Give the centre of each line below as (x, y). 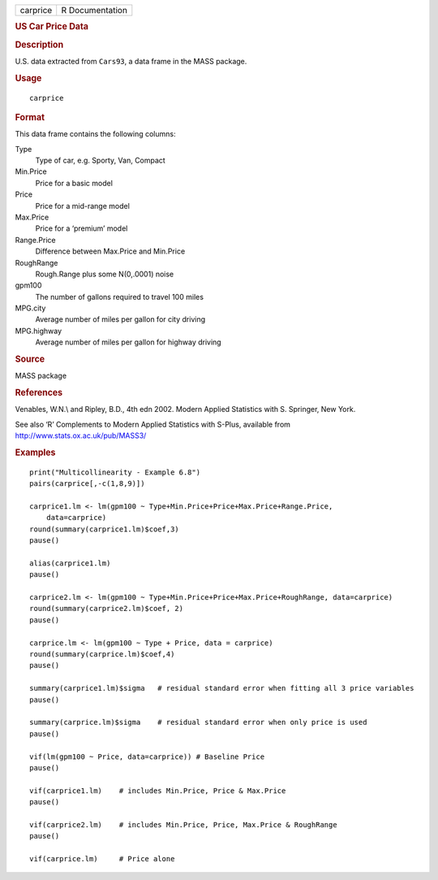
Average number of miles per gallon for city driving (120, 319)
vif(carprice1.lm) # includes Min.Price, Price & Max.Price (158, 791)
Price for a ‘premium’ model (82, 228)
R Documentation (94, 10)
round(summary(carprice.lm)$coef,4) (102, 655)
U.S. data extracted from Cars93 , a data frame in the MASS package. (131, 61)
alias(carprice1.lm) (70, 563)
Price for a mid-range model (82, 206)
